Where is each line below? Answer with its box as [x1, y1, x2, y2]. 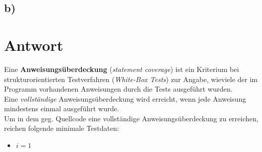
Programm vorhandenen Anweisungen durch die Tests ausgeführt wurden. [4, 84, 233, 94]
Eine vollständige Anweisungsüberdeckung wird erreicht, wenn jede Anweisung [4, 93, 246, 104]
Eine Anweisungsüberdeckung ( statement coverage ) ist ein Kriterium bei [4, 63, 239, 74]
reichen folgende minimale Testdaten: [4, 123, 119, 133]
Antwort [4, 34, 64, 55]
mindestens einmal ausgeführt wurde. [4, 103, 119, 114]
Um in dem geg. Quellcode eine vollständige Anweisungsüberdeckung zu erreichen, [4, 113, 258, 123]
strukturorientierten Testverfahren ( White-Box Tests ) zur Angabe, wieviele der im [4, 73, 258, 84]
